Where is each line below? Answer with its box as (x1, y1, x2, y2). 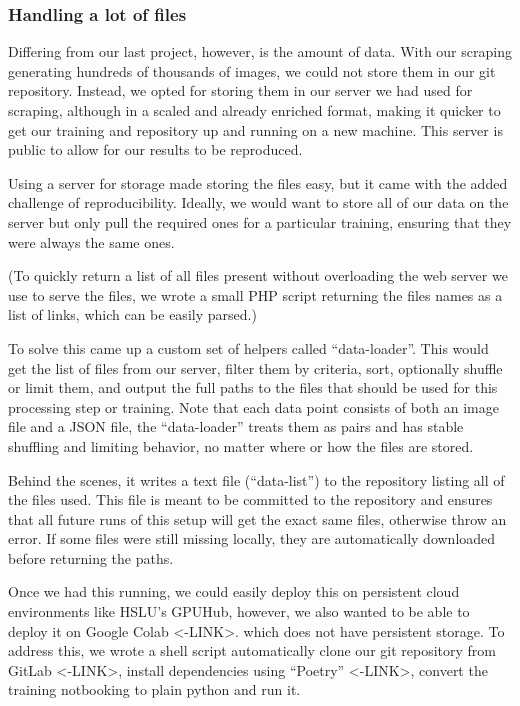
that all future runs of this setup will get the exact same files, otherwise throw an (8, 508, 507, 529)
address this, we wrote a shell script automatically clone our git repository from (8, 640, 496, 661)
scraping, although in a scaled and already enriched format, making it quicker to (8, 100, 501, 120)
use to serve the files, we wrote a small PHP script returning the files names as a (8, 284, 503, 305)
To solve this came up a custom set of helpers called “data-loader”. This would (8, 337, 489, 358)
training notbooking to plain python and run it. (8, 679, 301, 700)
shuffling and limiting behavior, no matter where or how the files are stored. (8, 435, 474, 456)
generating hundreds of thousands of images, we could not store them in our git (8, 60, 496, 81)
